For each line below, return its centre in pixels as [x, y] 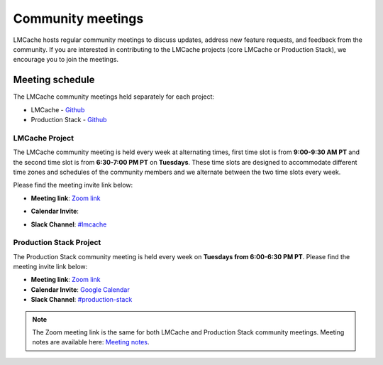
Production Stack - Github [69, 120]
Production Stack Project [57, 243]
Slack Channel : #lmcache [69, 224]
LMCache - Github [58, 109]
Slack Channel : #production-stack [82, 300]
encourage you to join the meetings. [66, 60]
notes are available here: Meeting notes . [91, 342]
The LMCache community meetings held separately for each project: [114, 97]
